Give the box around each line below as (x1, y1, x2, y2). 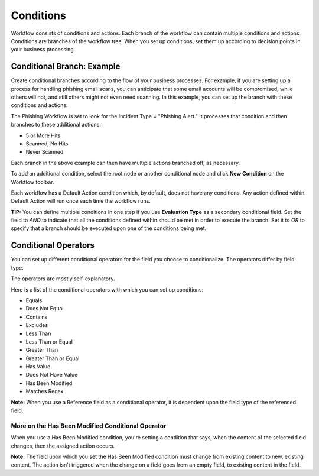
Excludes (25, 322, 48, 329)
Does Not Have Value (25, 371, 78, 378)
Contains (25, 313, 48, 320)
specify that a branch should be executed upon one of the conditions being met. (11, 225, 207, 232)
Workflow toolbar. (11, 178, 54, 186)
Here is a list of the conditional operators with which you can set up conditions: (11, 286, 204, 293)
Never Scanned (25, 148, 64, 156)
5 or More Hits (25, 132, 61, 139)
